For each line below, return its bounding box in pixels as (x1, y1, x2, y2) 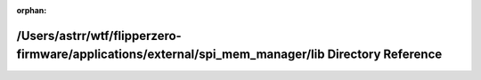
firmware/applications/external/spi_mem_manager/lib (16, 47, 325, 62)
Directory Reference (327, 47, 443, 62)
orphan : (16, 5, 47, 15)
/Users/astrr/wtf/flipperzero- (16, 28, 182, 44)
